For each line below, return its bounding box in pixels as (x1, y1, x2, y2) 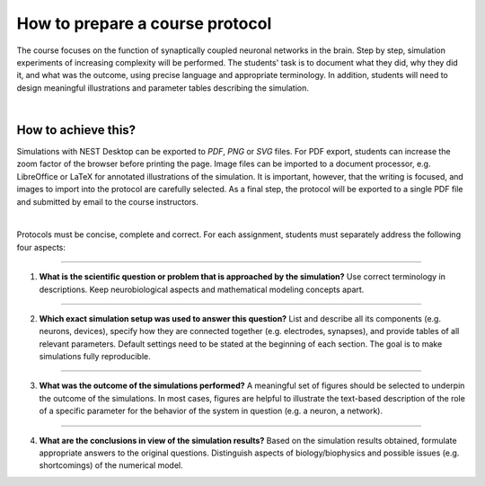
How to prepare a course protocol (16, 13, 272, 33)
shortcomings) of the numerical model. (39, 460, 183, 471)
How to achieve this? (16, 122, 137, 137)
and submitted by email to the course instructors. (16, 196, 199, 207)
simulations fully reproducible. (39, 351, 152, 362)
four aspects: (16, 242, 66, 252)
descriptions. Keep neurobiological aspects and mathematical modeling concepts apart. (39, 284, 365, 295)
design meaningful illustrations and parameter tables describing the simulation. (16, 82, 309, 93)
